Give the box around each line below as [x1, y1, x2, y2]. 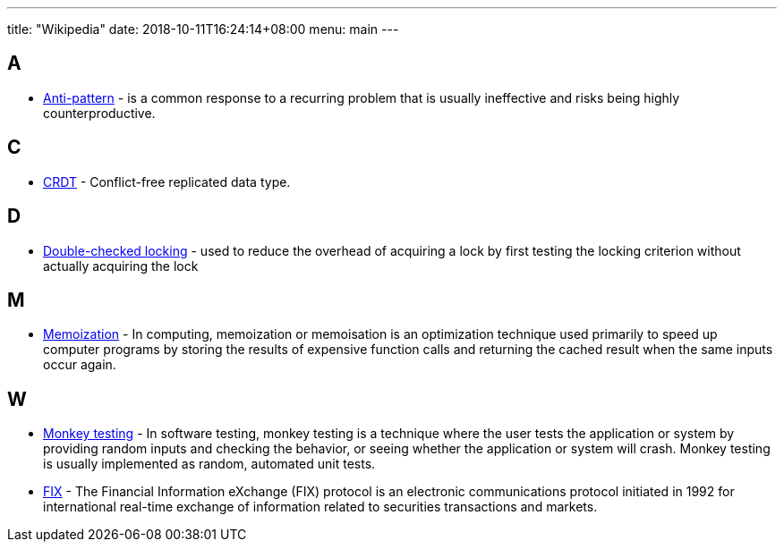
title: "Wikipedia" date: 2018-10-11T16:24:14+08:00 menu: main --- [7, 21, 399, 37]
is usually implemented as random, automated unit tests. [43, 456, 376, 472]
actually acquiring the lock [43, 258, 199, 274]
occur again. [43, 357, 116, 373]
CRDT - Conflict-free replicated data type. [43, 173, 291, 190]
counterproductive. [43, 105, 156, 121]
